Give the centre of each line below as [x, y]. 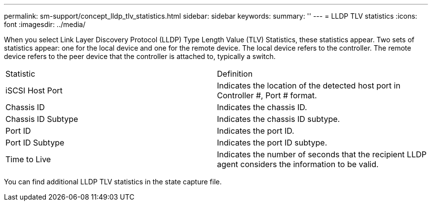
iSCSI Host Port [34, 90]
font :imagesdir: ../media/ [45, 24]
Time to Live [28, 159]
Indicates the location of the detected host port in [309, 86]
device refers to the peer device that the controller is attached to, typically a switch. [140, 56]
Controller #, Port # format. [267, 95]
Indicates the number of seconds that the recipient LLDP [322, 154]
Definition [235, 74]
